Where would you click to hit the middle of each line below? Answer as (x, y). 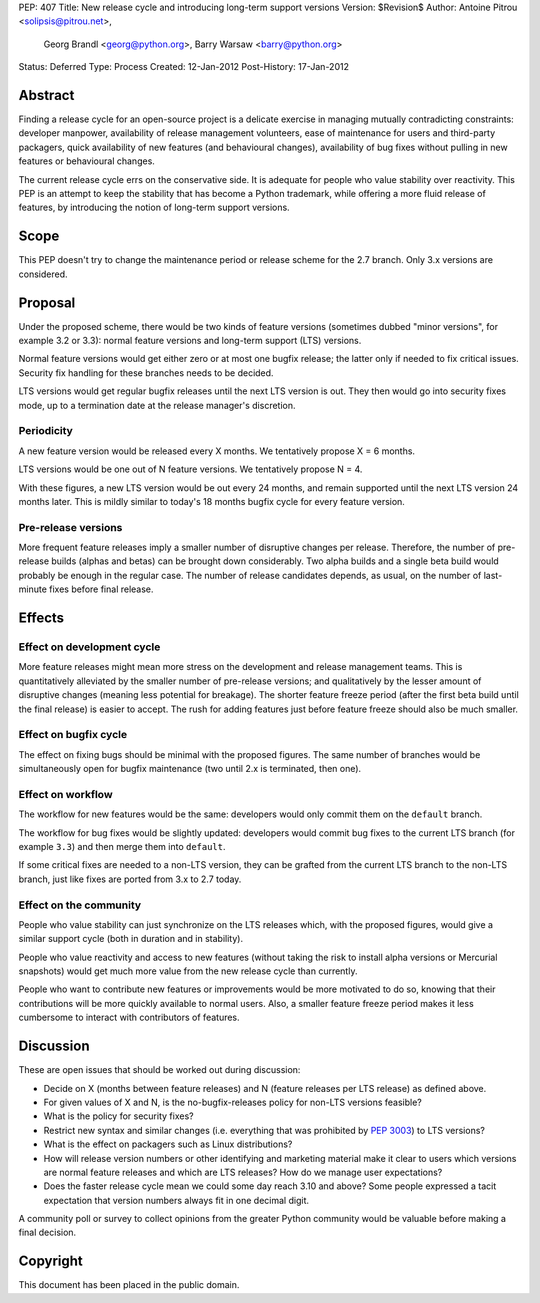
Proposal (47, 302)
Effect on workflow (66, 794)
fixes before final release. (101, 589)
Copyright (51, 1261)
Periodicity (46, 431)
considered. (43, 274)
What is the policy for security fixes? (118, 1116)
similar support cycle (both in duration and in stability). (131, 939)
